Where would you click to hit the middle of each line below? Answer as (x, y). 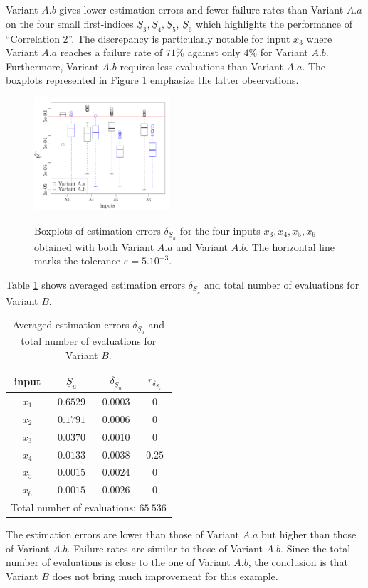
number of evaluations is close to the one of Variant (118, 562)
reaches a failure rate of (111, 52)
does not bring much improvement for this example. (165, 576)
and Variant (202, 246)
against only (214, 52)
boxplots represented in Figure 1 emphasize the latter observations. (152, 80)
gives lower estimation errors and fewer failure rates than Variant (201, 9)
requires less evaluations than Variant (201, 66)
